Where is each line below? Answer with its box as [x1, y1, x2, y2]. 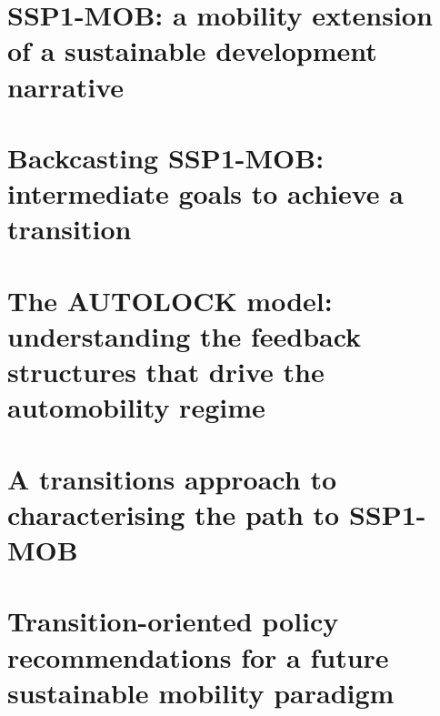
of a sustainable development [7, 32, 377, 69]
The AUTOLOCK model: [7, 281, 333, 318]
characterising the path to [7, 495, 340, 532]
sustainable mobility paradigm [7, 673, 395, 711]
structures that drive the [7, 353, 325, 390]
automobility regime [7, 388, 265, 426]
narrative [7, 67, 125, 105]
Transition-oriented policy [7, 602, 339, 640]
